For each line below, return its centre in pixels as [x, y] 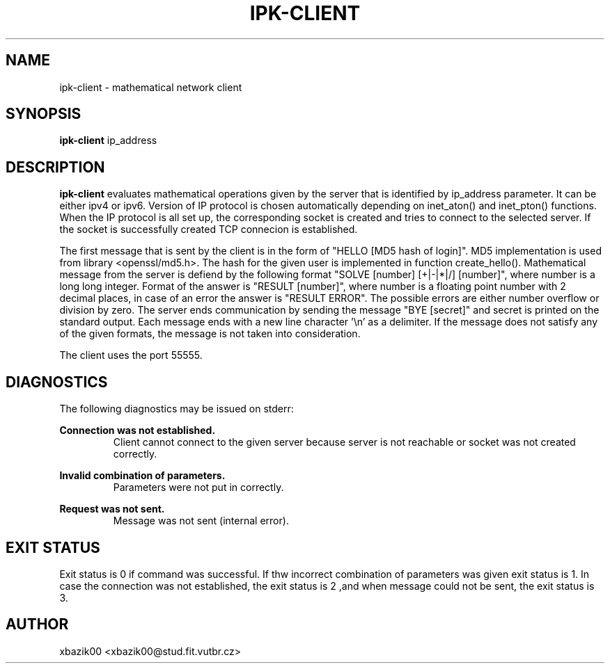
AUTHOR [37, 624]
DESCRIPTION [55, 167]
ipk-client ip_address [108, 140]
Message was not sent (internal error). [201, 521]
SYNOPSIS [44, 114]
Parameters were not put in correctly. [198, 487]
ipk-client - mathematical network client [151, 87]
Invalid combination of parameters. [142, 476]
